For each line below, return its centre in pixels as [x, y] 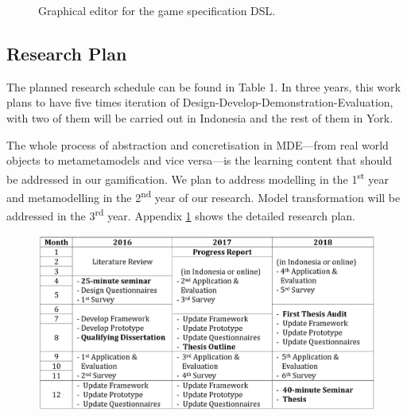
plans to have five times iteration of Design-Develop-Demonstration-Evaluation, [200, 102]
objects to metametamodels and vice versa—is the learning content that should [199, 160]
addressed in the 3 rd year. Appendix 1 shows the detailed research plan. [181, 214]
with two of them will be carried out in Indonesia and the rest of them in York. [200, 117]
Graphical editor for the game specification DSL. [157, 10]
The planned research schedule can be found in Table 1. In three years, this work [203, 86]
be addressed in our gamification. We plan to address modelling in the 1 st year [198, 177]
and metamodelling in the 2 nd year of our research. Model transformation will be [203, 196]
